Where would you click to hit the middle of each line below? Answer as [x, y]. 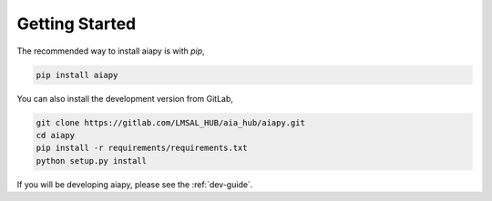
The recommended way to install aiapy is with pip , [111, 51]
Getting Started [77, 24]
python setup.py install [92, 161]
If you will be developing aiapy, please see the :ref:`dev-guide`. [135, 184]
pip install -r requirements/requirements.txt [142, 148]
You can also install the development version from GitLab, [125, 98]
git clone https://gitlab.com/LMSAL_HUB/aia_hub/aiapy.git [170, 122]
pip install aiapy [77, 75]
